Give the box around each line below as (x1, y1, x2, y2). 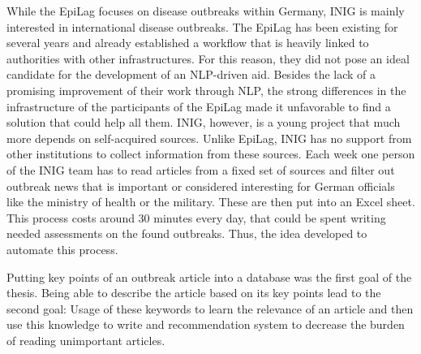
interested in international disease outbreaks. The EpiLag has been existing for (6, 18, 398, 35)
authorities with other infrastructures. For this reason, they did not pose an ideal (6, 50, 410, 67)
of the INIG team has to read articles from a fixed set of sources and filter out (6, 161, 395, 178)
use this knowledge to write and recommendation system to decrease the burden (6, 316, 405, 333)
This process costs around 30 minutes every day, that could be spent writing (6, 209, 386, 226)
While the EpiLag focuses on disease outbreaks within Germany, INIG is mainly (6, 2, 405, 19)
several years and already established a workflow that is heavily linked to (6, 34, 369, 51)
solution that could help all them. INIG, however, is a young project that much (6, 114, 401, 131)
